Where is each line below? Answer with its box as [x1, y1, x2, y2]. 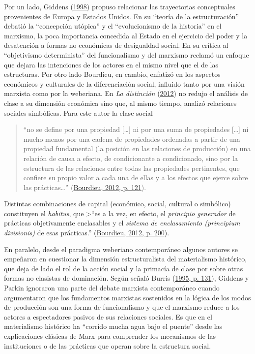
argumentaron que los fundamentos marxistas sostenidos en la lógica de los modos [4, 292, 251, 302]
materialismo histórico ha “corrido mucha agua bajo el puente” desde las [4, 321, 223, 331]
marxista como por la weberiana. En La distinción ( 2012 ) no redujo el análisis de [4, 88, 248, 98]
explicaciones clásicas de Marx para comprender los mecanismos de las [4, 331, 216, 341]
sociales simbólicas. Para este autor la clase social [4, 107, 153, 118]
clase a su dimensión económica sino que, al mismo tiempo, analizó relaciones [4, 97, 237, 108]
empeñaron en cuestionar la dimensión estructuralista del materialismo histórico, [4, 254, 247, 264]
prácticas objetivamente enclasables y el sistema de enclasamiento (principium [4, 218, 240, 228]
